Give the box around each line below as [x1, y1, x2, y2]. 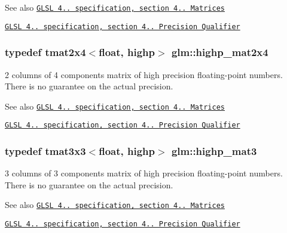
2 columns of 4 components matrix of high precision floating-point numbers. [5, 68, 283, 80]
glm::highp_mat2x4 [171, 45, 268, 60]
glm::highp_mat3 [171, 143, 257, 158]
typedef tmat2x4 [5, 45, 86, 60]
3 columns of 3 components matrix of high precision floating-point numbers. [5, 167, 283, 179]
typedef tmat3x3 [5, 143, 86, 158]
